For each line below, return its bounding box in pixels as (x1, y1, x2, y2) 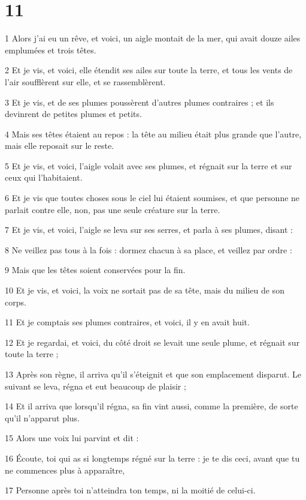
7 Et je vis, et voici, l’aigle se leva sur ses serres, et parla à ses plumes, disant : (5, 223, 293, 236)
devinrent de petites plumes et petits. (5, 107, 142, 120)
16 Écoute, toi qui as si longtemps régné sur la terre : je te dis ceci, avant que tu (5, 451, 300, 464)
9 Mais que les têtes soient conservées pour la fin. (5, 264, 186, 276)
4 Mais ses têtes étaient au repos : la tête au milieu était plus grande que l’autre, (5, 127, 302, 140)
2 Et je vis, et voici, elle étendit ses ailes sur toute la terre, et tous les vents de (5, 64, 293, 76)
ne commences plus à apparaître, (5, 463, 125, 476)
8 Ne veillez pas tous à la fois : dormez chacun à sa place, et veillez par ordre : (5, 243, 292, 256)
